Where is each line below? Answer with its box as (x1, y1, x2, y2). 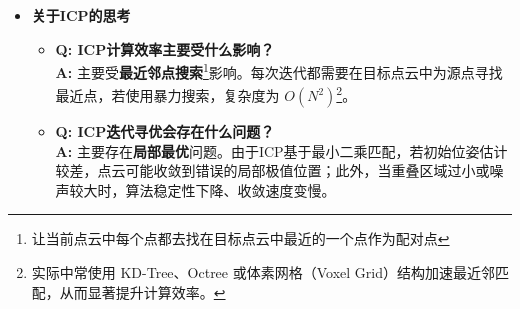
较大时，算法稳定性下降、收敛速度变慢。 (69, 179, 336, 200)
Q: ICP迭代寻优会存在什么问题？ (55, 121, 275, 142)
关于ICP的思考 (31, 5, 131, 25)
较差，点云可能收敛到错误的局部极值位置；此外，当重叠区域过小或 (55, 160, 490, 181)
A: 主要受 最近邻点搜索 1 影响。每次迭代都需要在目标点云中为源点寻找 (55, 59, 503, 82)
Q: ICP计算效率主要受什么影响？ (55, 38, 275, 59)
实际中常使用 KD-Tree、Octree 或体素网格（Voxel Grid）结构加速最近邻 (31, 262, 495, 283)
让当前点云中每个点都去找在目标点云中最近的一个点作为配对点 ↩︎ (31, 228, 450, 249)
